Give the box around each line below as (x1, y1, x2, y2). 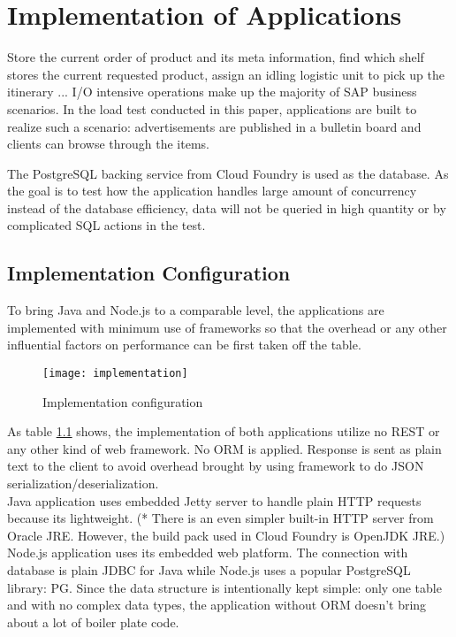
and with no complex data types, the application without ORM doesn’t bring (7, 595, 427, 614)
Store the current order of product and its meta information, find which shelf (7, 48, 424, 66)
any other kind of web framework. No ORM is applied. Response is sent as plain (7, 439, 442, 457)
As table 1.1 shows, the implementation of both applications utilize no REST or (7, 422, 440, 441)
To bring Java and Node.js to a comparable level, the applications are (7, 301, 384, 319)
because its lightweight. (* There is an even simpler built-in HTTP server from (7, 509, 434, 527)
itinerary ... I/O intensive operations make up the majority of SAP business (7, 82, 417, 101)
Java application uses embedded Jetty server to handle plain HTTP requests (7, 491, 422, 510)
